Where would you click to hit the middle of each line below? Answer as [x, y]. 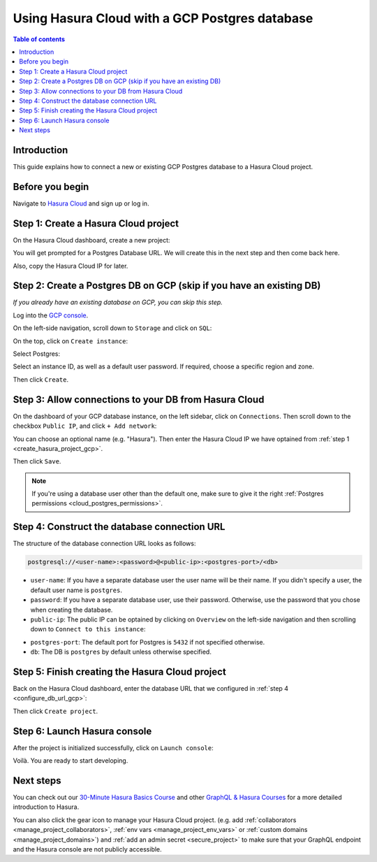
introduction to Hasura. [46, 807]
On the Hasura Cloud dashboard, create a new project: [91, 240]
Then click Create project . [56, 711]
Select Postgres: [37, 354]
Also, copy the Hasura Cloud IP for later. [71, 266]
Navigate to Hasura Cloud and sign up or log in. [81, 203]
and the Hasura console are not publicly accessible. [87, 849]
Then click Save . [37, 461]
